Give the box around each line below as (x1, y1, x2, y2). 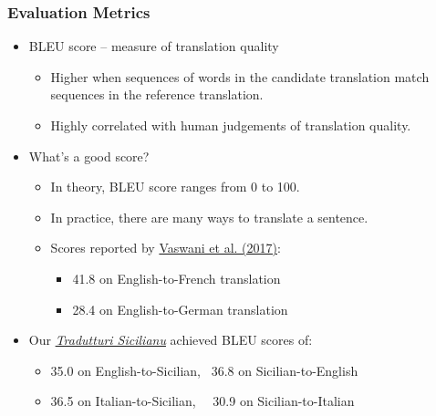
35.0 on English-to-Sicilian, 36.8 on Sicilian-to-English (50, 360, 358, 380)
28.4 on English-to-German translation (72, 299, 288, 318)
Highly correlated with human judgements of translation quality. (50, 116, 411, 134)
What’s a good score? (28, 146, 150, 165)
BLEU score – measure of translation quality (28, 36, 279, 56)
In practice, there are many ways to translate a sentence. (50, 207, 369, 226)
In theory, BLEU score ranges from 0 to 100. (50, 177, 300, 196)
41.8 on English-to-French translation (72, 268, 281, 287)
